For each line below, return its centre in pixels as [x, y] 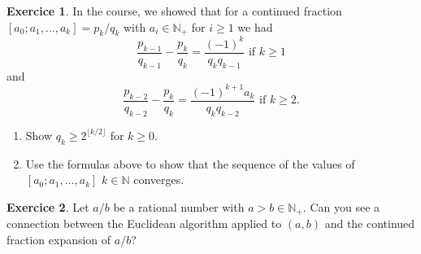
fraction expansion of [59, 239]
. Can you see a [341, 206]
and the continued [370, 223]
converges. [159, 180]
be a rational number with [179, 206]
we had [255, 26]
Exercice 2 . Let [48, 206]
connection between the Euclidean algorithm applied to [144, 223]
